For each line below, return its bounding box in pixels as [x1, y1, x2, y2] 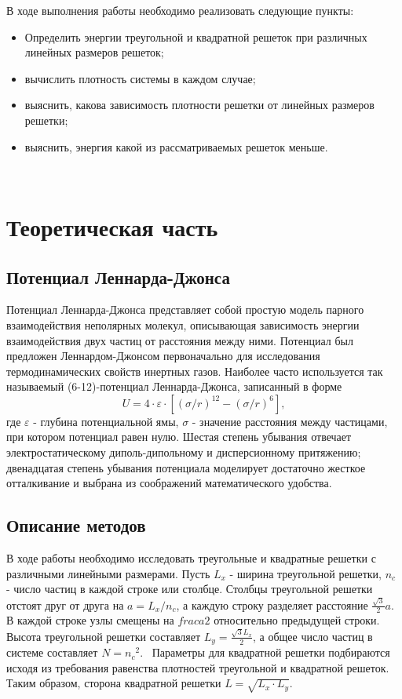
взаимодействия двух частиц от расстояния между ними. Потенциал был [6, 332, 353, 348]
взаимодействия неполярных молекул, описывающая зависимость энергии [6, 316, 360, 333]
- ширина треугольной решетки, [229, 565, 382, 581]
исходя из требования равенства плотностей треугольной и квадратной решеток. [6, 659, 389, 675]
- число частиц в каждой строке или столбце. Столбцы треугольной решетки [6, 581, 373, 597]
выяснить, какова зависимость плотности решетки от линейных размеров [24, 96, 375, 113]
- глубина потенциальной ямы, [33, 413, 179, 429]
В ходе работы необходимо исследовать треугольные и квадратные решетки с [6, 550, 376, 566]
